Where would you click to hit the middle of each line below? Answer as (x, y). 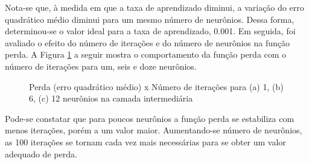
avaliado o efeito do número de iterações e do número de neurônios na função (148, 42)
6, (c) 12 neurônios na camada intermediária (111, 98)
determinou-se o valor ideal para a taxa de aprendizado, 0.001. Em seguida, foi (150, 31)
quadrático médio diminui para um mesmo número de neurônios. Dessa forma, (150, 19)
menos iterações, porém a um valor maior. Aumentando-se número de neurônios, (154, 130)
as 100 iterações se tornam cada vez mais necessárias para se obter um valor (145, 141)
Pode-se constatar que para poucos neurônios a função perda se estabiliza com (150, 118)
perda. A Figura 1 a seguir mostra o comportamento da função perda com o (146, 54)
